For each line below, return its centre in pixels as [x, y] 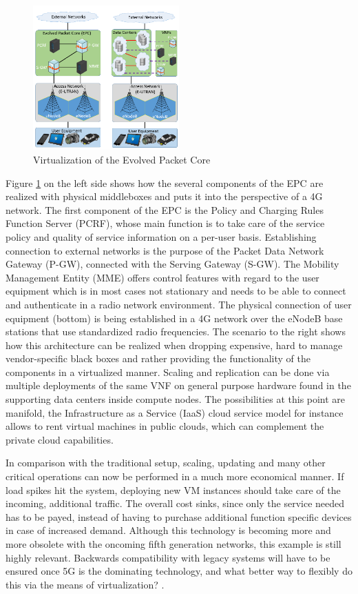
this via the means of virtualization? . [85, 584]
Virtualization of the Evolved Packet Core [122, 159]
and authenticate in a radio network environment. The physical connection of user [179, 304]
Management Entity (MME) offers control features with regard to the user [162, 277]
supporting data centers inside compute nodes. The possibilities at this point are [176, 399]
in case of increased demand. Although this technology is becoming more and [168, 530]
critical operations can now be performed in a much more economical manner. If [175, 476]
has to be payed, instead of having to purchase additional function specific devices [179, 516]
